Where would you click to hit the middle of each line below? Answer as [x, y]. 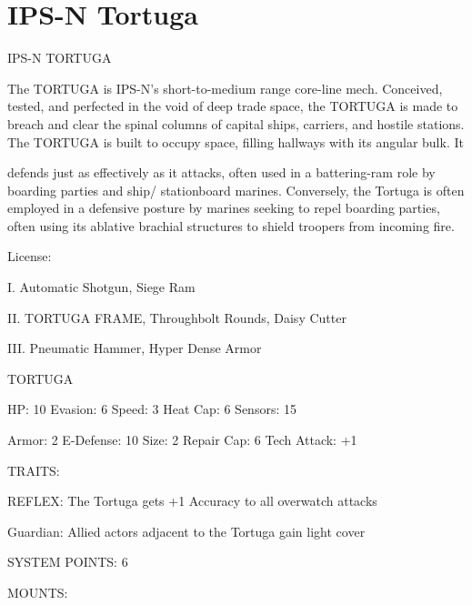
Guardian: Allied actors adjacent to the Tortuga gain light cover [186, 531]
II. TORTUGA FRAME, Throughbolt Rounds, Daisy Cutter [177, 317]
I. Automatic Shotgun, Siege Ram [101, 287]
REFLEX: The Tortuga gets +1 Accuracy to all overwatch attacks [192, 501]
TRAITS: [34, 470]
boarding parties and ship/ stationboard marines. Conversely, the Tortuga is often [236, 190]
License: [30, 256]
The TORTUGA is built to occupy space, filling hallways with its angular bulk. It [236, 141]
